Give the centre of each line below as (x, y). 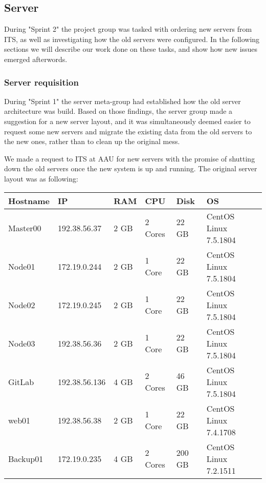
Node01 (22, 266)
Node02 (22, 305)
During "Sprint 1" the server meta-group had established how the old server (123, 101)
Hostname (29, 200)
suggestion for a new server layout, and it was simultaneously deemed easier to (127, 121)
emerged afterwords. (36, 59)
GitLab (21, 381)
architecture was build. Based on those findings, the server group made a (118, 111)
